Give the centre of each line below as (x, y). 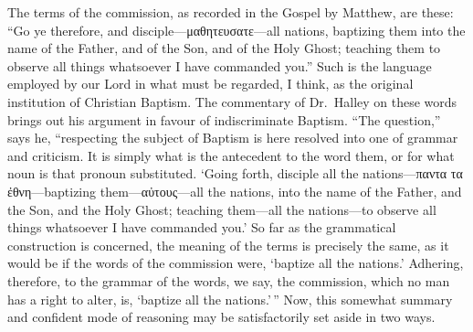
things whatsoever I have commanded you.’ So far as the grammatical (202, 227)
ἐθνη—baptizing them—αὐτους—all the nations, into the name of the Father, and (235, 191)
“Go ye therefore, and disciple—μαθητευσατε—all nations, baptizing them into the (236, 30)
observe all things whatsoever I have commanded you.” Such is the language (220, 65)
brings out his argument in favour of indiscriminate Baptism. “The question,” (224, 119)
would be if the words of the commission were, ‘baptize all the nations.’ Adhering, (236, 263)
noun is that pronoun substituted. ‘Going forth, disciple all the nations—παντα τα (235, 173)
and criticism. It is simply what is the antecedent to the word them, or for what (231, 155)
